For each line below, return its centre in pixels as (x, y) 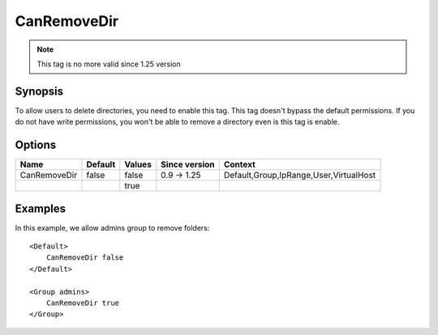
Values (138, 164)
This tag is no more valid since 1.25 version (109, 64)
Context (239, 164)
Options (36, 145)
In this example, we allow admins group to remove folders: (112, 227)
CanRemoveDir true (83, 303)
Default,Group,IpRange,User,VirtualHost (300, 176)
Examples (41, 208)
